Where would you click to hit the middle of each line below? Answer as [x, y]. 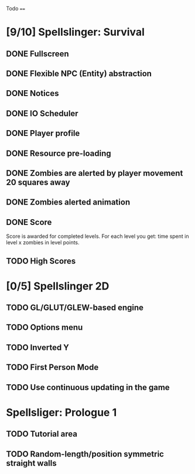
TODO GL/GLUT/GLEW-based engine [75, 308]
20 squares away [38, 182]
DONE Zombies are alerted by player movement [95, 173]
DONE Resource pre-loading [59, 153]
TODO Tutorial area [42, 434]
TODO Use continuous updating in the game [88, 387]
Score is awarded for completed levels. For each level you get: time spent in [97, 236]
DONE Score [29, 222]
